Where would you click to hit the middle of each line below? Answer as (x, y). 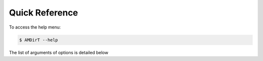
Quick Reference (44, 13)
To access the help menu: (35, 27)
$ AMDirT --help (39, 40)
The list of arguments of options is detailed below (59, 52)
